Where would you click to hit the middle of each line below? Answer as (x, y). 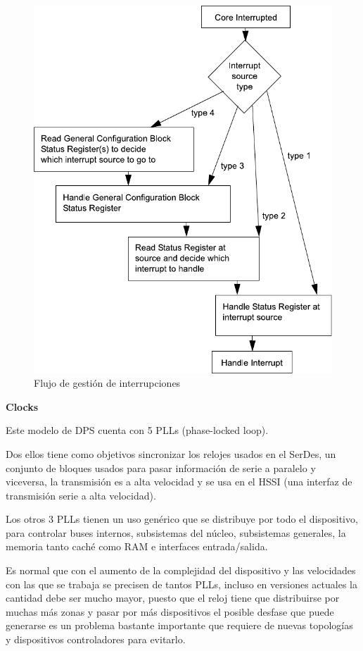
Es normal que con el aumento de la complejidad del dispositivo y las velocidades (181, 570)
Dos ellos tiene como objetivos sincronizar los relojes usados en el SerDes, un (171, 453)
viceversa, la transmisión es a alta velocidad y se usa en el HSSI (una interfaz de (179, 482)
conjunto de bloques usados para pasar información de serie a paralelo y (161, 467)
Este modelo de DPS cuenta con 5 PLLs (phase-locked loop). (137, 430)
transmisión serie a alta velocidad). (81, 495)
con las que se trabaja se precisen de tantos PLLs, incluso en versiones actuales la (181, 584)
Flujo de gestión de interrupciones (107, 383)
